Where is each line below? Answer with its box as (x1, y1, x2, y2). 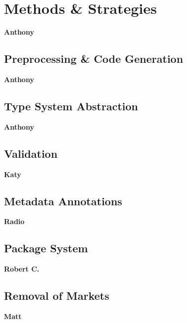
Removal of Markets (4, 288, 109, 303)
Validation (4, 145, 58, 161)
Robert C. (4, 264, 40, 274)
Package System (4, 240, 88, 256)
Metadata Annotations (4, 193, 122, 208)
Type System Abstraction (4, 98, 138, 113)
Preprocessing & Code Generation (4, 51, 184, 66)
